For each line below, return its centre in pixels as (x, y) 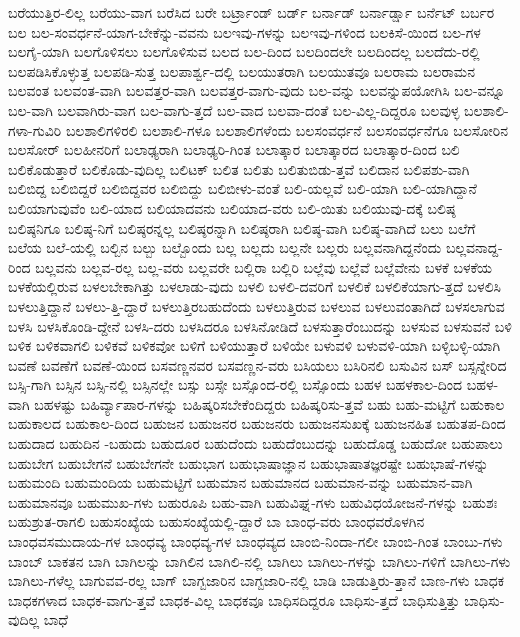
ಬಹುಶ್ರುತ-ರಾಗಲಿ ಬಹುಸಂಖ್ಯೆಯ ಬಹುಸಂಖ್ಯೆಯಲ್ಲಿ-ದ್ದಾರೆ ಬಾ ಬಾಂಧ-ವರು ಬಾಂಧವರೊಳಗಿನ (216, 521)
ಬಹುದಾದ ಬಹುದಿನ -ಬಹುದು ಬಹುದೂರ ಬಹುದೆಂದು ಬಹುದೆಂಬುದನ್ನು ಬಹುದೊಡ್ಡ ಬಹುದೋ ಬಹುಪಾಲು (255, 443)
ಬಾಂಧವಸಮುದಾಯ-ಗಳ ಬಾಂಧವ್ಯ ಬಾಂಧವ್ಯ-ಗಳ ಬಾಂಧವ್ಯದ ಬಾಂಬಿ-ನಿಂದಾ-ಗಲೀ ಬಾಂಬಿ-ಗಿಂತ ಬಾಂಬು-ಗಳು (255, 541)
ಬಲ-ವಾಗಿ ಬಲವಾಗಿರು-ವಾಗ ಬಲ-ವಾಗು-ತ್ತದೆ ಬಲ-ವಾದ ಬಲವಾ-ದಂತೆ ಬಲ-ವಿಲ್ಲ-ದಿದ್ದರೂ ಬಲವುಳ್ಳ (234, 109)
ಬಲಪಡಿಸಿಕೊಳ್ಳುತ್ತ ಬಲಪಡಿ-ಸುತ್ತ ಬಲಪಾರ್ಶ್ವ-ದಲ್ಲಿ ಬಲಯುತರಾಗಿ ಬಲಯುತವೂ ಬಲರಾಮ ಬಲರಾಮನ (241, 70)
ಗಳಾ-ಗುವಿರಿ (35, 129)
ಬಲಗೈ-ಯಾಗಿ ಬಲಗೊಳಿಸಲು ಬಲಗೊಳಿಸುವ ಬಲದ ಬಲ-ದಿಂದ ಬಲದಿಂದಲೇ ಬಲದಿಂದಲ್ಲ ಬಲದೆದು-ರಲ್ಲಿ (244, 51)
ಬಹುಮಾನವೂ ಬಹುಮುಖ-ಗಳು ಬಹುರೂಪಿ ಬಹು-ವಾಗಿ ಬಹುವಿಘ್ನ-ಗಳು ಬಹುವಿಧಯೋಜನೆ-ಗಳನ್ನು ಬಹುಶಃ (253, 501)
